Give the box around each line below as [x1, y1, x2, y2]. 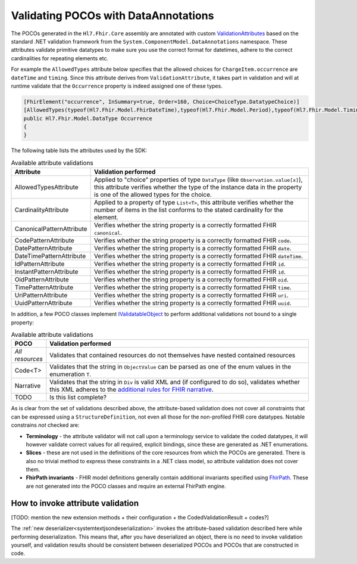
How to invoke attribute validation [11, 498, 139, 508]
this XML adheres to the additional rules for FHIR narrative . [49, 385, 214, 393]
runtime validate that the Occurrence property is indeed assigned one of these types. [11, 82, 223, 89]
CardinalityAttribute [14, 206, 69, 214]
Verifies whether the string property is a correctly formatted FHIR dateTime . [93, 252, 303, 261]
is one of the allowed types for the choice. [93, 191, 212, 199]
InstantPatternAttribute [14, 268, 79, 276]
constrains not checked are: [11, 422, 80, 429]
